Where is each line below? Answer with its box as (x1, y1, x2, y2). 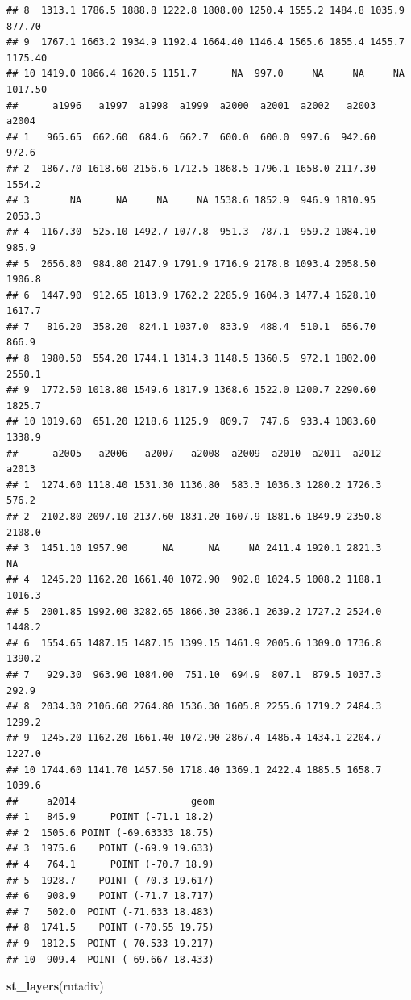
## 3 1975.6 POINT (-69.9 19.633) (6, 843, 214, 855)
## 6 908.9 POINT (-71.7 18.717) (6, 890, 214, 902)
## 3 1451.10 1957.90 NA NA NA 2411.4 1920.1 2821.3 (6, 542, 382, 554)
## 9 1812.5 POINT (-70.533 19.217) (6, 938, 214, 950)
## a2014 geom (6, 795, 214, 807)
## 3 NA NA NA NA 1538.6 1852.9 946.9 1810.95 (6, 195, 376, 207)
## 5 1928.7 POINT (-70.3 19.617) (6, 874, 214, 886)
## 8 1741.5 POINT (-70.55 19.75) (6, 922, 214, 934)
